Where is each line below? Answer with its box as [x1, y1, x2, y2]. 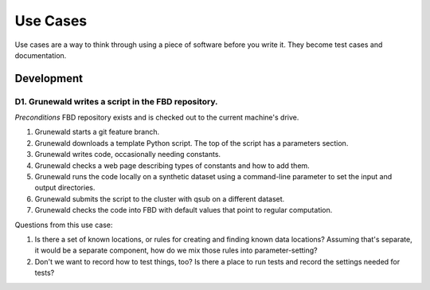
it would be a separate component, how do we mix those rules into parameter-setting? [34, 245, 318, 255]
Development [14, 72, 84, 85]
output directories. [34, 183, 96, 193]
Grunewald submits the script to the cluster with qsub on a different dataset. [34, 194, 285, 203]
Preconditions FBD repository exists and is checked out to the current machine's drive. [14, 112, 299, 123]
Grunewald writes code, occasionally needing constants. [34, 150, 221, 159]
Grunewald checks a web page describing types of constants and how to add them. [34, 160, 310, 170]
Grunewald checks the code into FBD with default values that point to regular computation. [34, 206, 333, 215]
